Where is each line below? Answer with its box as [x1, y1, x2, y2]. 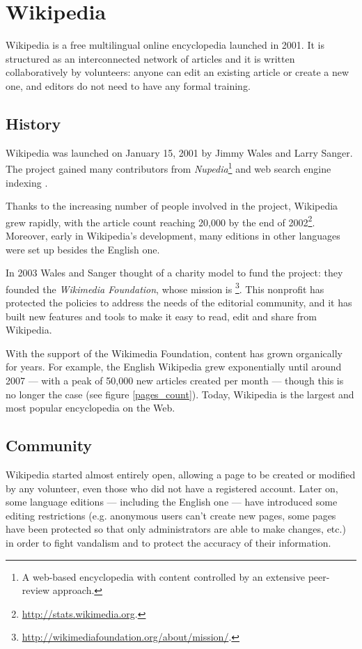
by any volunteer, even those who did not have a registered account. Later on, [6, 480, 338, 495]
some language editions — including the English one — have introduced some [6, 494, 338, 509]
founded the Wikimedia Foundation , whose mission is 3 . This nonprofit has [6, 279, 324, 296]
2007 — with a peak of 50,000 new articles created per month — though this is [6, 373, 344, 387]
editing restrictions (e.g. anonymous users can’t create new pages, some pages [6, 508, 336, 522]
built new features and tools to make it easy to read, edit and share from [6, 308, 317, 323]
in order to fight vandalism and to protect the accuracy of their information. [6, 535, 331, 549]
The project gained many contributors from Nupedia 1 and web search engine [6, 159, 331, 175]
